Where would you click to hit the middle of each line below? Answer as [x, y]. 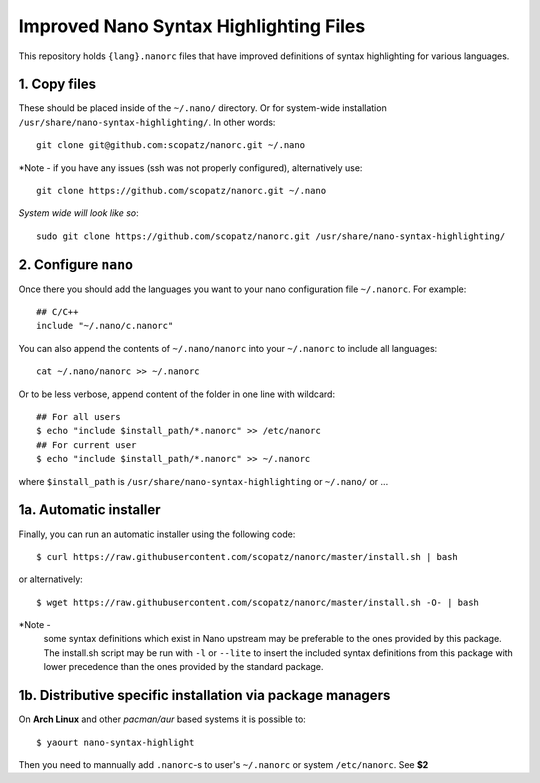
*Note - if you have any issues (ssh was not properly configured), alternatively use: [190, 167]
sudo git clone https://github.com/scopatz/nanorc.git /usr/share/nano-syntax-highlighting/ [271, 236]
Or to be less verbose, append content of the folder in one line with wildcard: [176, 394]
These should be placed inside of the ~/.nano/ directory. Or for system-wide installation [202, 108]
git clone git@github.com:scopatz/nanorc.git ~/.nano [170, 145]
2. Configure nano [76, 264]
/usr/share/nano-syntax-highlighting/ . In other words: [147, 122]
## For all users [78, 417]
